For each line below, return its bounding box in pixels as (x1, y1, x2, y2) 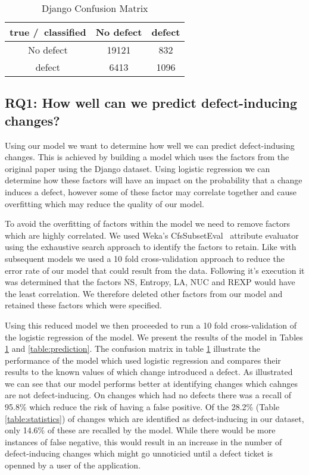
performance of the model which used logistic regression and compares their (5, 354, 281, 366)
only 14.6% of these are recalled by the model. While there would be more (5, 424, 276, 436)
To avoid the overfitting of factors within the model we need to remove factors (5, 217, 290, 230)
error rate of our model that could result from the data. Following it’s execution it (5, 264, 305, 276)
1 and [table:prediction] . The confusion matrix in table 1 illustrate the (5, 342, 260, 355)
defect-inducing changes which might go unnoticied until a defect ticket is (5, 447, 273, 460)
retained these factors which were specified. (5, 299, 162, 311)
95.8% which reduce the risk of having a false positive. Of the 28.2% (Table (5, 401, 280, 413)
